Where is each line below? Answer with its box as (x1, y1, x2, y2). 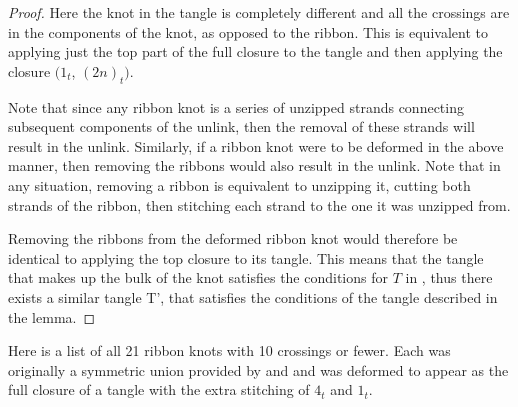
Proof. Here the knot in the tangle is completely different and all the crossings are (8, 2, 510, 22)
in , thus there (405, 267, 493, 288)
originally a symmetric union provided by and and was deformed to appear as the (8, 359, 509, 380)
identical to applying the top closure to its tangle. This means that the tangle (8, 247, 484, 268)
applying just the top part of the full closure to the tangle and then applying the (8, 41, 503, 62)
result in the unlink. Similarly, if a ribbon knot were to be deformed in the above (8, 135, 504, 156)
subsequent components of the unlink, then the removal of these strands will (8, 116, 475, 137)
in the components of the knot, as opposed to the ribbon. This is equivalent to (8, 21, 488, 42)
